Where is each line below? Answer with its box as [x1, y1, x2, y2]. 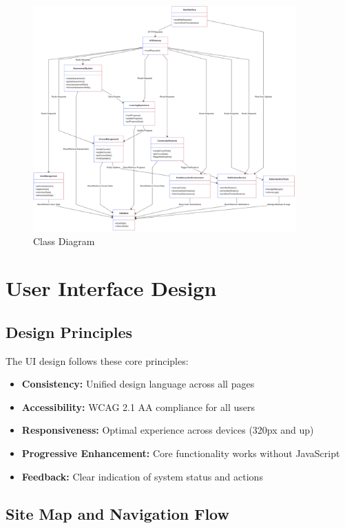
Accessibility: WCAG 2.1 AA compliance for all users [21, 399, 255, 414]
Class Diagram [33, 233, 95, 248]
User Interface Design [6, 274, 217, 302]
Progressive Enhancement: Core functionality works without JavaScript [21, 446, 340, 461]
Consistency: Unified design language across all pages [21, 377, 255, 391]
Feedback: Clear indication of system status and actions [21, 469, 263, 483]
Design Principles [6, 321, 133, 342]
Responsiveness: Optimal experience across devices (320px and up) [21, 423, 314, 437]
